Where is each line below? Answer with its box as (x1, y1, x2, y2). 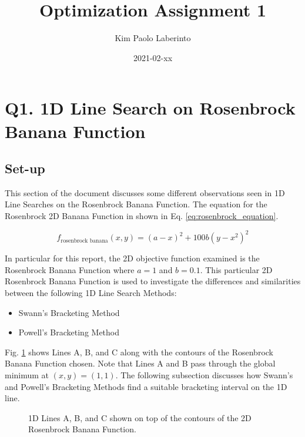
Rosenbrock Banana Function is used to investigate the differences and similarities (5, 275, 301, 287)
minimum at (5, 368, 49, 381)
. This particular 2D (200, 263, 273, 275)
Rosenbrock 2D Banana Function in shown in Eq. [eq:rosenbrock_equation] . (5, 210, 279, 222)
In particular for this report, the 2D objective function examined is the (5, 252, 260, 264)
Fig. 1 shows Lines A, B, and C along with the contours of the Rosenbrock (5, 345, 273, 358)
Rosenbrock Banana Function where (5, 263, 135, 275)
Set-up (5, 159, 45, 177)
